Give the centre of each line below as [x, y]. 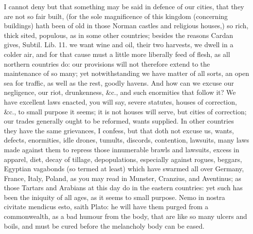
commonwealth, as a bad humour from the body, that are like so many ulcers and [126, 216]
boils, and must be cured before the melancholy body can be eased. [104, 225]
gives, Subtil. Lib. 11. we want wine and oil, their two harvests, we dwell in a [119, 45]
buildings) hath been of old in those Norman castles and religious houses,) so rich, [126, 26]
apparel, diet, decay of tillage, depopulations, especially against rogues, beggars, [123, 159]
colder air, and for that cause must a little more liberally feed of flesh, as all [117, 54]
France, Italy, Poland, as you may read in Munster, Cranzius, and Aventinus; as [123, 178]
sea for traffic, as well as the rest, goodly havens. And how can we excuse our [119, 82]
